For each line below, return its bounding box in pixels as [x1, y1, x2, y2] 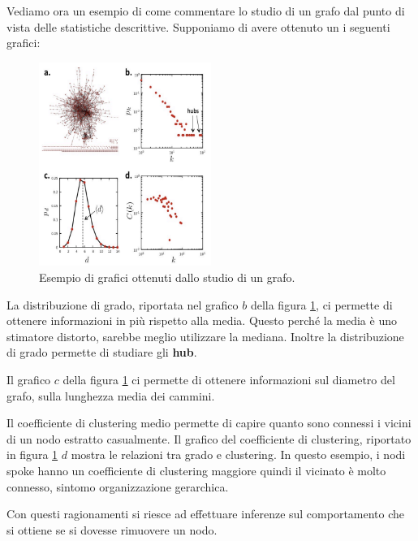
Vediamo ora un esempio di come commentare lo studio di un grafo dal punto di [6, 2, 405, 19]
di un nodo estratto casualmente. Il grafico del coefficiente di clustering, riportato [6, 430, 412, 447]
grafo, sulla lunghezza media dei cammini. [6, 387, 215, 404]
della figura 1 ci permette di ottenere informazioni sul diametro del [62, 371, 395, 387]
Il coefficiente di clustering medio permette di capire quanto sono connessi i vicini [6, 414, 412, 431]
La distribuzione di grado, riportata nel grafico [6, 296, 239, 313]
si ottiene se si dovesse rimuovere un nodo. [6, 521, 218, 538]
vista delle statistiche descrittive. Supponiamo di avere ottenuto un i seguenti [6, 18, 390, 35]
